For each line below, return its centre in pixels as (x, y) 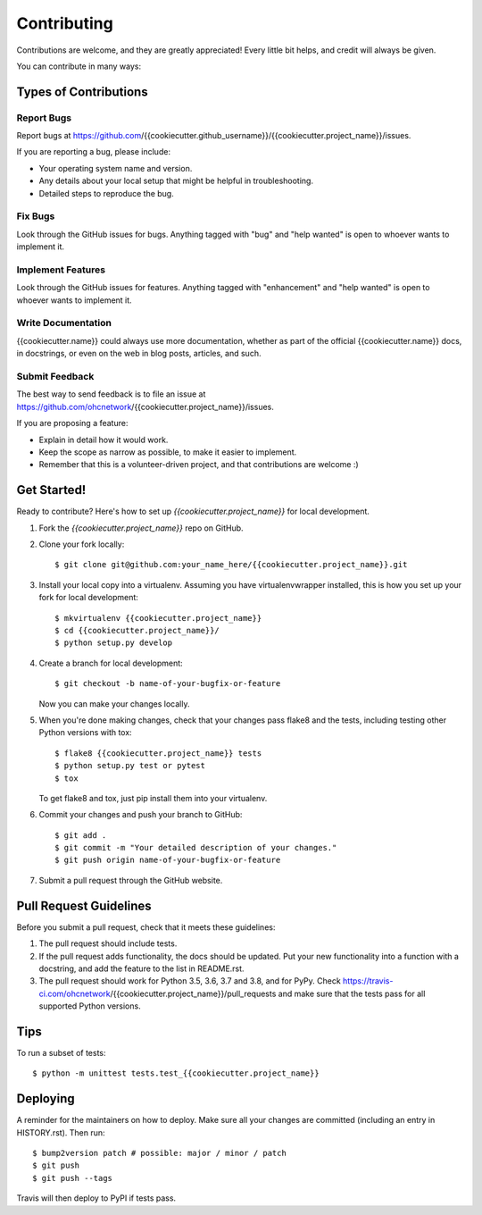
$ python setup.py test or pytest (130, 766)
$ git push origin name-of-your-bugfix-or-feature (168, 860)
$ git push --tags (73, 1178)
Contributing (65, 23)
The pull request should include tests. (108, 943)
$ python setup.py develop (114, 643)
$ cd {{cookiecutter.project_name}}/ (137, 630)
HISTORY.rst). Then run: (61, 1132)
